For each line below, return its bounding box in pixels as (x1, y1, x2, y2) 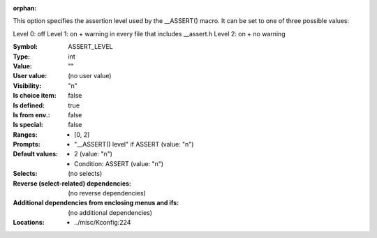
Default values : (13, 150, 59, 158)
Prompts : (13, 140, 41, 149)
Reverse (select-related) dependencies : (13, 179, 132, 188)
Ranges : (13, 130, 38, 139)
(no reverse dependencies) (68, 189, 146, 198)
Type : (13, 52, 31, 61)
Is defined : (13, 101, 45, 110)
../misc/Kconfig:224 (74, 218, 131, 227)
